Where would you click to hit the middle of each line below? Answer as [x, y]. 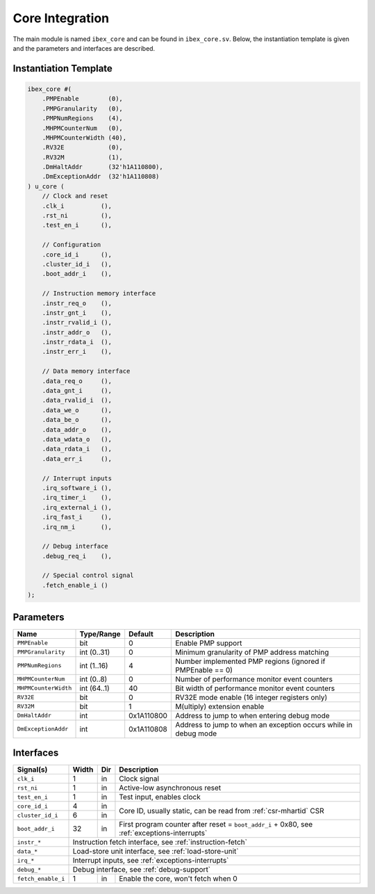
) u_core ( [46, 186]
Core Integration [61, 18]
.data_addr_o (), [77, 430]
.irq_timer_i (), [77, 498]
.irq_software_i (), [77, 488]
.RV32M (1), [82, 157]
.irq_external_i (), [77, 507]
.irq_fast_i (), [77, 517]
